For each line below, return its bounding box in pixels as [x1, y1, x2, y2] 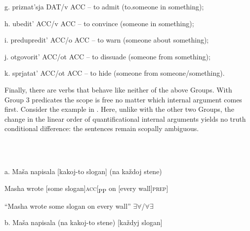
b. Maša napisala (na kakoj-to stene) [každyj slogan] [4, 217, 163, 228]
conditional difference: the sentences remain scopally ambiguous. [4, 123, 199, 134]
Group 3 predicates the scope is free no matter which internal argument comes [4, 94, 242, 104]
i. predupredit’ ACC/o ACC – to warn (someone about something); [4, 35, 209, 45]
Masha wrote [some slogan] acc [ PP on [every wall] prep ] [4, 183, 168, 194]
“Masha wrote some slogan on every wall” [4, 200, 131, 211]
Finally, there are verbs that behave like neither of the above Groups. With [4, 84, 232, 94]
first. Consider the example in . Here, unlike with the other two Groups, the [4, 104, 234, 114]
